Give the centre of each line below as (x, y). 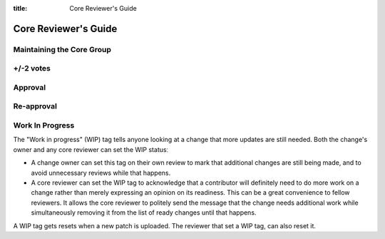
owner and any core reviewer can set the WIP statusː (91, 149)
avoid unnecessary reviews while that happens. (101, 173)
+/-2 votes (32, 68)
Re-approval (35, 106)
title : (20, 8)
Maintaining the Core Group (62, 49)
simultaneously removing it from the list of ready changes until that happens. (144, 213)
